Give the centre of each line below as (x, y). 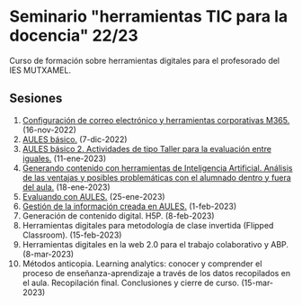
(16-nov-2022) (49, 130)
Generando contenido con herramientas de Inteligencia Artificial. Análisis (157, 167)
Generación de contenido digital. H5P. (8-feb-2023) (118, 215)
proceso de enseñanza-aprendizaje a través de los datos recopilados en (156, 273)
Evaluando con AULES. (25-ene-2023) (93, 196)
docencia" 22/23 (74, 36)
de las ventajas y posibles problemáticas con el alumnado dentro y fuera (157, 177)
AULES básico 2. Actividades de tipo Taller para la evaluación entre (147, 148)
